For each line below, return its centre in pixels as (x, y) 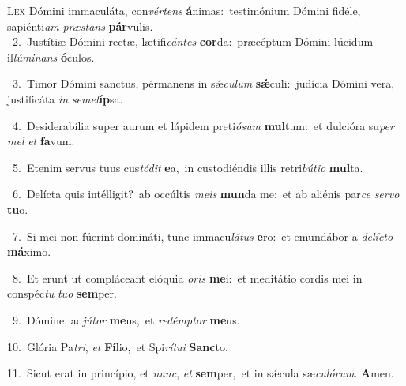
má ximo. (29, 251)
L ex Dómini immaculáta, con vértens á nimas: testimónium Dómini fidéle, (184, 10)
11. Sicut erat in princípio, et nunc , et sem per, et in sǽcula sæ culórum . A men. (201, 373)
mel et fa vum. (41, 141)
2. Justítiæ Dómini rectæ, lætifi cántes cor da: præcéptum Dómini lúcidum (193, 41)
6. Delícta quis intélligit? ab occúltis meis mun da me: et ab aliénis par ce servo (206, 194)
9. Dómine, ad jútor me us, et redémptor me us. (126, 319)
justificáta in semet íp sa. (65, 98)
